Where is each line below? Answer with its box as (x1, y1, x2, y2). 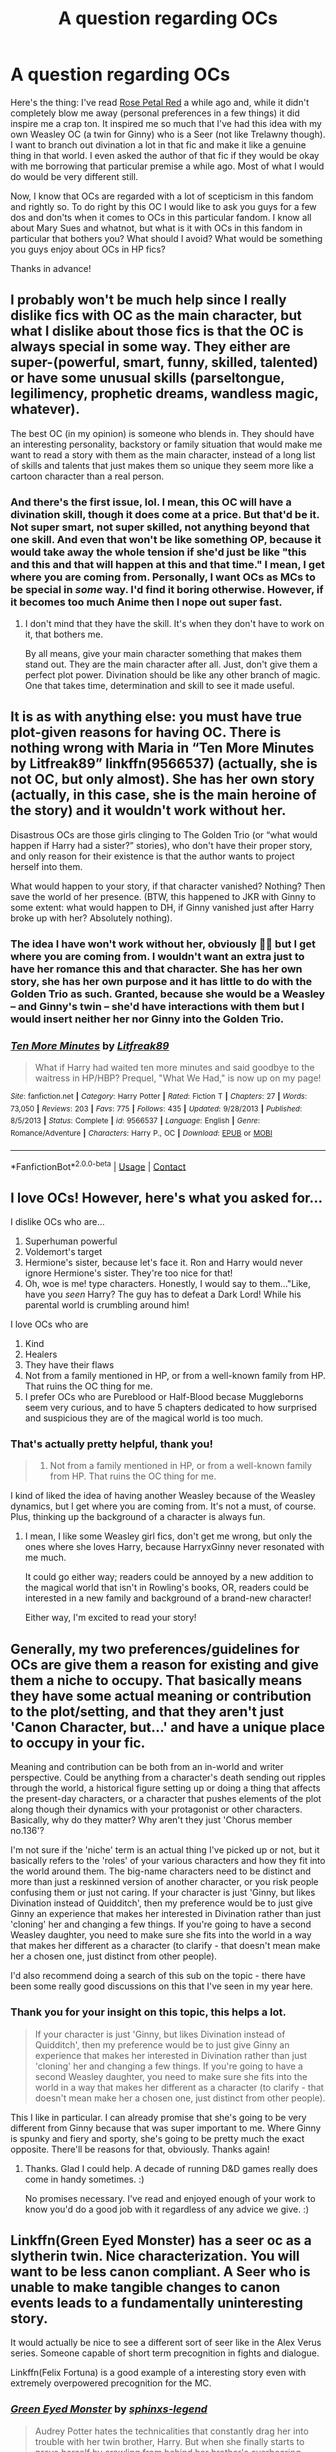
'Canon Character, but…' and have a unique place (10, 1718, 325, 1736)
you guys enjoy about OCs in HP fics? (10, 243, 166, 255)
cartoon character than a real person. (10, 470, 165, 482)
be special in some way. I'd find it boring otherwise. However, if (10, 582, 324, 596)
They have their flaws (24, 1359, 115, 1371)
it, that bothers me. (24, 628, 104, 641)
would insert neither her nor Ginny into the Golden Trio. (10, 1012, 285, 1026)
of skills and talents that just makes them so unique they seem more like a (10, 459, 314, 471)
